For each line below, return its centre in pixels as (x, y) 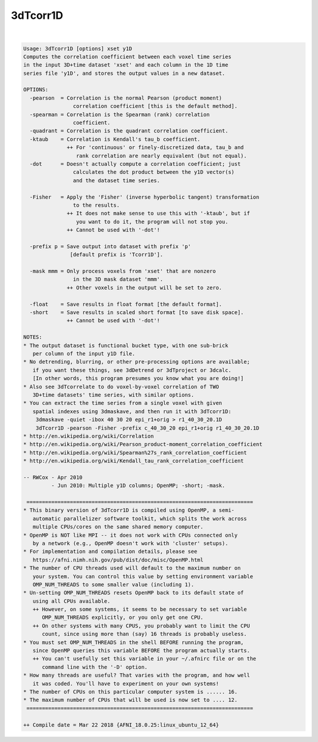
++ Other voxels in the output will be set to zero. (145, 288)
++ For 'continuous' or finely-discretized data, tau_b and (155, 148)
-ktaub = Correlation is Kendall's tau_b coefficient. (115, 139)
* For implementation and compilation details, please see (110, 552)
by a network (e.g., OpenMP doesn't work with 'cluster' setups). (130, 543)
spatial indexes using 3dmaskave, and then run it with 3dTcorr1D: (132, 411)
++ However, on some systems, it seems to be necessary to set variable (140, 609)
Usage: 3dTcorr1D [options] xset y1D (78, 48)
